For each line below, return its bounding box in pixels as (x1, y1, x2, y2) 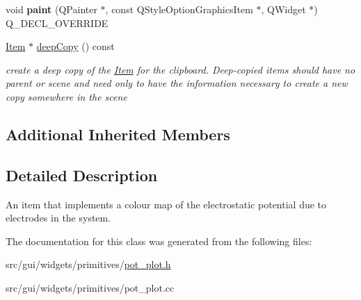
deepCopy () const (36, 39, 115, 53)
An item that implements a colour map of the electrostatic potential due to (6, 197, 327, 211)
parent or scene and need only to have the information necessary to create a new (6, 76, 348, 90)
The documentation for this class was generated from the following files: (6, 233, 312, 248)
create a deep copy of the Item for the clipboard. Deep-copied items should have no (6, 62, 355, 76)
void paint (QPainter (6, 2, 97, 16)
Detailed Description (6, 164, 158, 185)
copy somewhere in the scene (6, 89, 127, 103)
